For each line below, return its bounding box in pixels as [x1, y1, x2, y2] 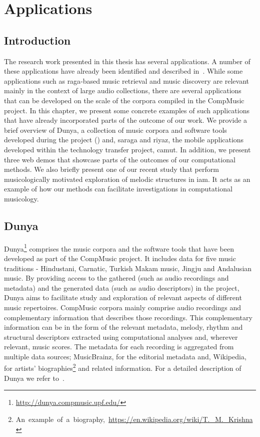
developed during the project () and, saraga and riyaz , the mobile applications [4, 134, 244, 145]
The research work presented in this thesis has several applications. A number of [4, 56, 250, 66]
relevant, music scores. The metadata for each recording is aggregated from [4, 341, 234, 352]
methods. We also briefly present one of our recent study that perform [4, 164, 219, 174]
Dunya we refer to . [4, 372, 64, 383]
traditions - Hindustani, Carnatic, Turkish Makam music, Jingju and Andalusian [4, 263, 252, 273]
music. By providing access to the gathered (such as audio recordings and [4, 273, 229, 283]
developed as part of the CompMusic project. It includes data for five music [4, 253, 236, 263]
